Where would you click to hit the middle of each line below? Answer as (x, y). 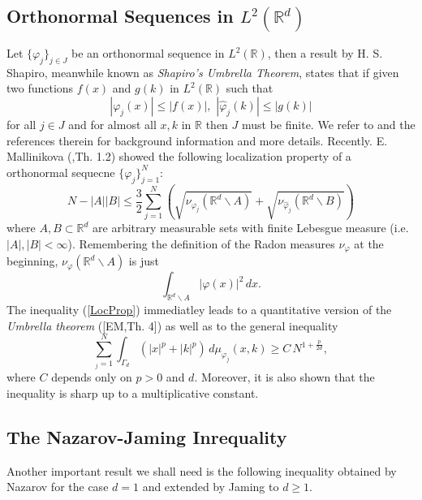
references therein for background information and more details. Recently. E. (197, 140)
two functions (40, 88)
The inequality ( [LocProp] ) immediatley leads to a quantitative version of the (199, 310)
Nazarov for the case (58, 487)
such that (250, 88)
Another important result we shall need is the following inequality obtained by (202, 470)
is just (144, 261)
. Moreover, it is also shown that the (284, 377)
